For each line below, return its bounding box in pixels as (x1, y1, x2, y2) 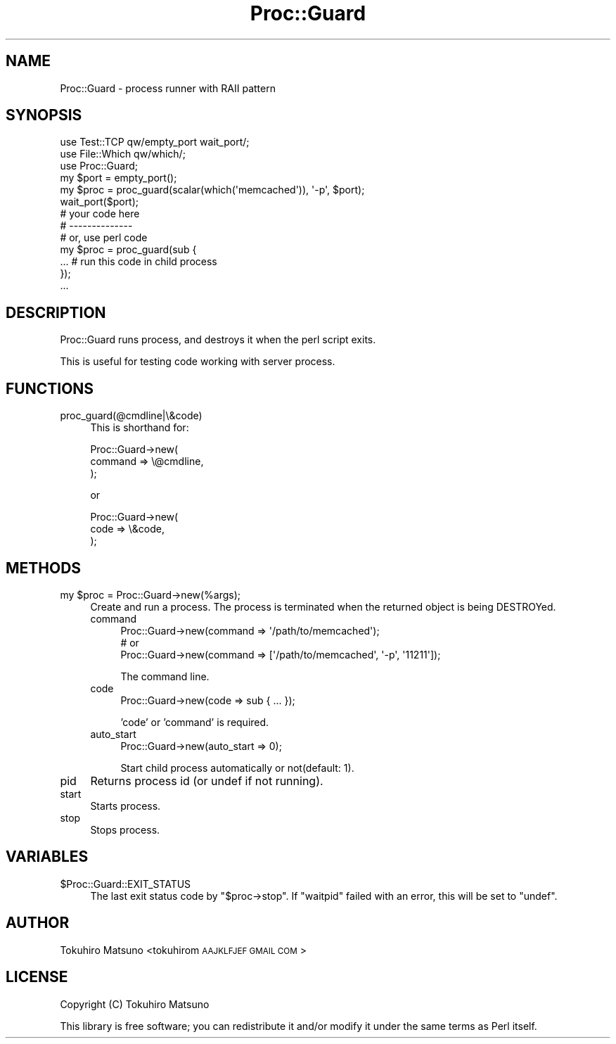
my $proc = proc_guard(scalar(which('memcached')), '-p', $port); (60, 184, 365, 196)
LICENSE (6, 968, 68, 986)
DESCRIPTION (6, 303, 106, 322)
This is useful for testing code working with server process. (60, 355, 335, 368)
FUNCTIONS (6, 379, 94, 397)
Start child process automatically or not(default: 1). (120, 761, 354, 774)
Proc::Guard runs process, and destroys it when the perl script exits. (60, 333, 376, 346)
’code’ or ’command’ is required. (120, 715, 269, 728)
